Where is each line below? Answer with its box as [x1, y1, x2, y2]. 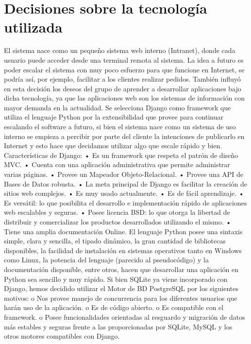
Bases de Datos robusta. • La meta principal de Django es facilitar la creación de [4, 178, 248, 189]
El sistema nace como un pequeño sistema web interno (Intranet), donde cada [4, 45, 235, 55]
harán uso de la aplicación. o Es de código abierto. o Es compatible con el [4, 302, 224, 312]
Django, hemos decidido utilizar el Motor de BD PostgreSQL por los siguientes [4, 283, 238, 293]
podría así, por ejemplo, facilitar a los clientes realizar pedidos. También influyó [4, 74, 241, 84]
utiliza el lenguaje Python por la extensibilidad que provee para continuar [4, 112, 223, 122]
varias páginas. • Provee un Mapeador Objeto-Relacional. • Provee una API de [4, 169, 244, 179]
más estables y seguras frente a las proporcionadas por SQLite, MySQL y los [4, 321, 233, 331]
